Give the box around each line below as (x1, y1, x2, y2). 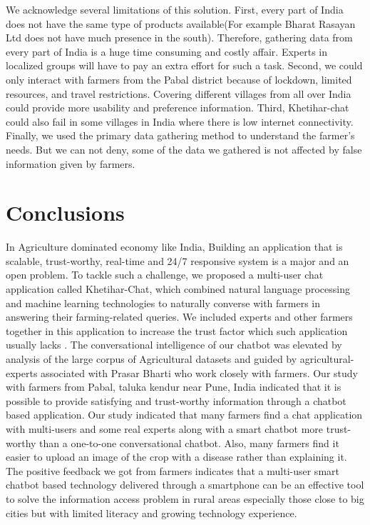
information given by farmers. (6, 156, 135, 171)
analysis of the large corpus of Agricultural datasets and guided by (6, 351, 297, 366)
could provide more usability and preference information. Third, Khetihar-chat (6, 100, 349, 115)
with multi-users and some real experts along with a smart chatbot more (6, 421, 324, 436)
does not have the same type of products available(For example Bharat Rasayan (6, 16, 356, 31)
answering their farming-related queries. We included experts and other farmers (6, 309, 353, 324)
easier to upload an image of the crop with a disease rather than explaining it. (6, 449, 347, 464)
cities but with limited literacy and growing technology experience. (6, 505, 297, 520)
